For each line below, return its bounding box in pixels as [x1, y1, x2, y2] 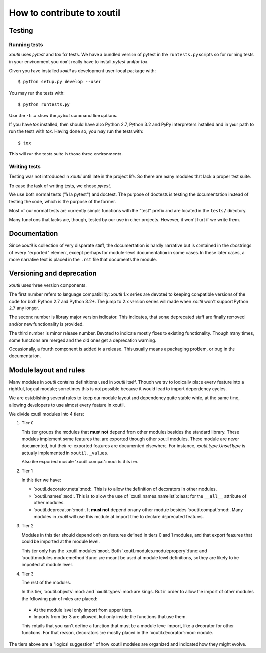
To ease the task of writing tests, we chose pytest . [9, 183, 112, 189]
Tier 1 [21, 468, 33, 474]
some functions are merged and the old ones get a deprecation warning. [9, 337, 157, 343]
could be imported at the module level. [21, 538, 100, 545]
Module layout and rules [9, 366, 85, 375]
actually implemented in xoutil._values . [21, 450, 109, 456]
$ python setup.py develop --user [18, 79, 101, 85]
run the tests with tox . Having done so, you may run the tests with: [9, 128, 144, 134]
